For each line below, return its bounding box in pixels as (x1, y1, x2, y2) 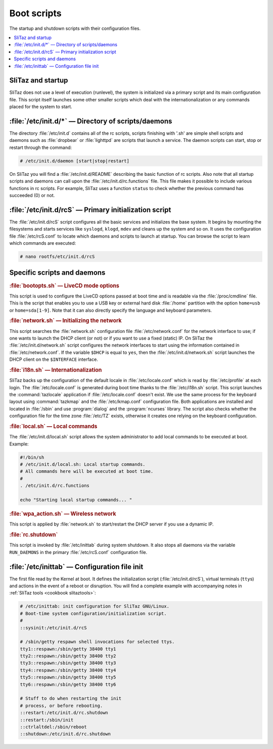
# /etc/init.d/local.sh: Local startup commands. (20, 462, 146, 467)
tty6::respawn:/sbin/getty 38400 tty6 (20, 682, 116, 687)
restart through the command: (9, 144, 72, 151)
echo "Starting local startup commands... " (20, 497, 132, 503)
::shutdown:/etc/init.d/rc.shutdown (20, 731, 111, 737)
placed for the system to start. (9, 104, 73, 110)
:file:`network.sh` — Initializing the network (9, 317, 122, 324)
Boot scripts (9, 8, 62, 19)
